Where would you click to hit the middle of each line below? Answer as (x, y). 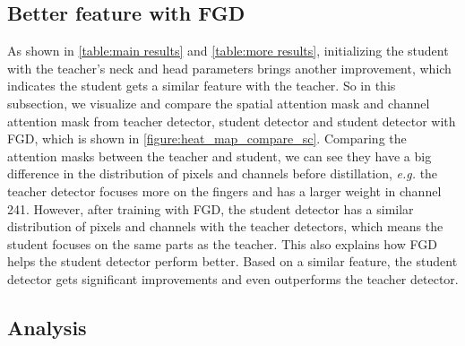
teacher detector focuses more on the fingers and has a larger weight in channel (224, 190)
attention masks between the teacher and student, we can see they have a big (220, 156)
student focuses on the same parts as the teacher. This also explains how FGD (222, 243)
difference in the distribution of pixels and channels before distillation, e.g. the (223, 173)
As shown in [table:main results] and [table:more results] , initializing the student (228, 51)
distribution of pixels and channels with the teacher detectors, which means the (225, 226)
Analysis (47, 327)
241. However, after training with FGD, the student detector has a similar (211, 208)
